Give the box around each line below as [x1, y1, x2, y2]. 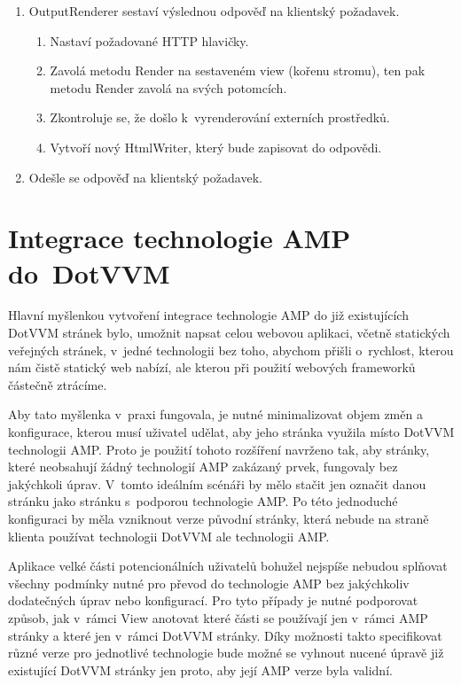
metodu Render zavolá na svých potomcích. [50, 78, 287, 97]
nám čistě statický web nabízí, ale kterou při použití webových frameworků [8, 358, 416, 377]
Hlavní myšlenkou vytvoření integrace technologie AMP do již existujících [8, 306, 409, 324]
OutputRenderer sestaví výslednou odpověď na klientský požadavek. [28, 2, 400, 19]
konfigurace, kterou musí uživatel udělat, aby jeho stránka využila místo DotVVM [8, 423, 455, 441]
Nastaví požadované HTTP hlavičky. [50, 31, 249, 50]
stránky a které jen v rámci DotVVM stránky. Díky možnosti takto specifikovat [8, 626, 442, 644]
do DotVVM [8, 254, 170, 291]
